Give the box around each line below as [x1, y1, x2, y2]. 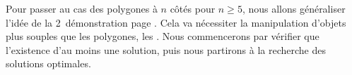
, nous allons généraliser [242, 1, 346, 15]
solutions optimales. [6, 56, 91, 71]
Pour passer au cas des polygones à [6, 1, 158, 15]
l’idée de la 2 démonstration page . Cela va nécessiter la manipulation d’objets [6, 15, 346, 29]
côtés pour [170, 1, 216, 15]
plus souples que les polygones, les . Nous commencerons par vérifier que [6, 29, 319, 43]
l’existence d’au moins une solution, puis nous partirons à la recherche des [6, 42, 326, 57]
